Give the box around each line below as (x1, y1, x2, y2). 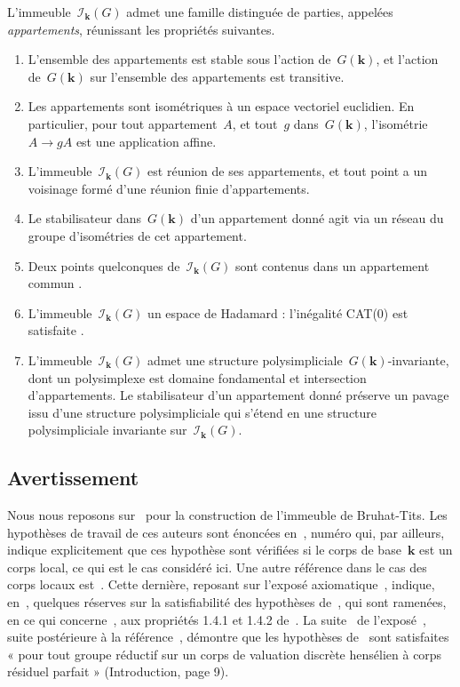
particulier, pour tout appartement (28, 114, 218, 132)
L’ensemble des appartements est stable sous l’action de (28, 50, 331, 68)
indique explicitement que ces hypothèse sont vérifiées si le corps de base (7, 540, 401, 559)
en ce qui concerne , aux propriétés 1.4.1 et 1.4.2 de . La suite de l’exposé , (7, 610, 426, 628)
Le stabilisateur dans (28, 209, 142, 228)
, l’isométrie (363, 114, 428, 132)
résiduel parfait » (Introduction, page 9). (7, 662, 229, 681)
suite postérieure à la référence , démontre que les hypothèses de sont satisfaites (7, 627, 449, 646)
